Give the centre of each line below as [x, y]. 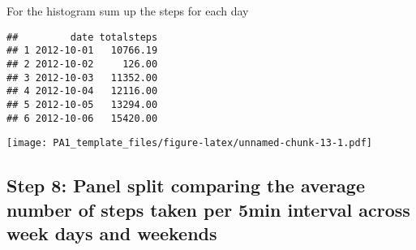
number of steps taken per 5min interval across [208, 209]
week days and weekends [112, 233]
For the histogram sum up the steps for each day [128, 11]
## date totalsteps [82, 37]
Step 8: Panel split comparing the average [186, 185]
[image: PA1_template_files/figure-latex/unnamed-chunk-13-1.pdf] [190, 143]
